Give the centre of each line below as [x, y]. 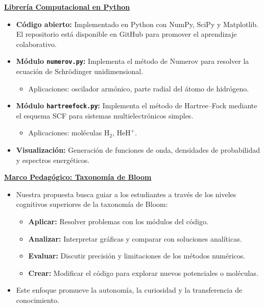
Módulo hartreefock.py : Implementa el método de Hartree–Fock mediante [137, 105]
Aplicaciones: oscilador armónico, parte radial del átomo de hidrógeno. [139, 88]
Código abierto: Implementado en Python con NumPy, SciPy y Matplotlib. [137, 24]
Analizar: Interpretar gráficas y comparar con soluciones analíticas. [135, 238]
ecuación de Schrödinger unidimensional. [80, 71]
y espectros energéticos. [53, 160]
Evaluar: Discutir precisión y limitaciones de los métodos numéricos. [137, 256]
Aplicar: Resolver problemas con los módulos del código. [118, 221]
